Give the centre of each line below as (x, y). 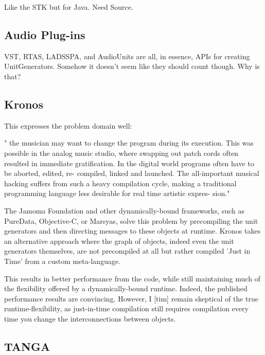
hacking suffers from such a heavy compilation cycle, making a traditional (120, 183)
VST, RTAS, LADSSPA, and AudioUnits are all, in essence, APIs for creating (127, 56)
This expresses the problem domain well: (68, 125)
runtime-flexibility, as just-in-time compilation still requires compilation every (126, 308)
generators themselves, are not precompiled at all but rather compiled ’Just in (127, 251)
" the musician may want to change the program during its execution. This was (129, 143)
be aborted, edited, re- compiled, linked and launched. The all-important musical (132, 173)
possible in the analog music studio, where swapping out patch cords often (121, 153)
